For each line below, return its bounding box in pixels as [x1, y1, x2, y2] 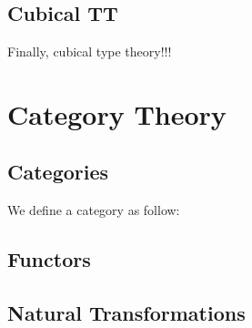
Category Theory [7, 95, 227, 132]
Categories [7, 158, 109, 186]
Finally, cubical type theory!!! [7, 41, 172, 60]
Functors [7, 244, 91, 272]
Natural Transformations [7, 298, 246, 326]
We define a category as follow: [7, 200, 180, 219]
